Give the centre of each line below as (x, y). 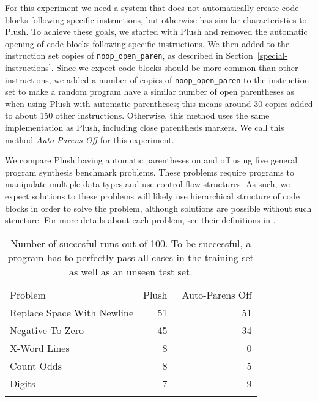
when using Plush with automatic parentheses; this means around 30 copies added (159, 103)
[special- (272, 55)
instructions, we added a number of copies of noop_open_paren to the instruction (157, 79)
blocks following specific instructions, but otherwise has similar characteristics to (156, 19)
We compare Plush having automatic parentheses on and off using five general (151, 160)
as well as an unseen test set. (131, 271)
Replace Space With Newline (72, 312)
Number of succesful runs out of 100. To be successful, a (131, 243)
